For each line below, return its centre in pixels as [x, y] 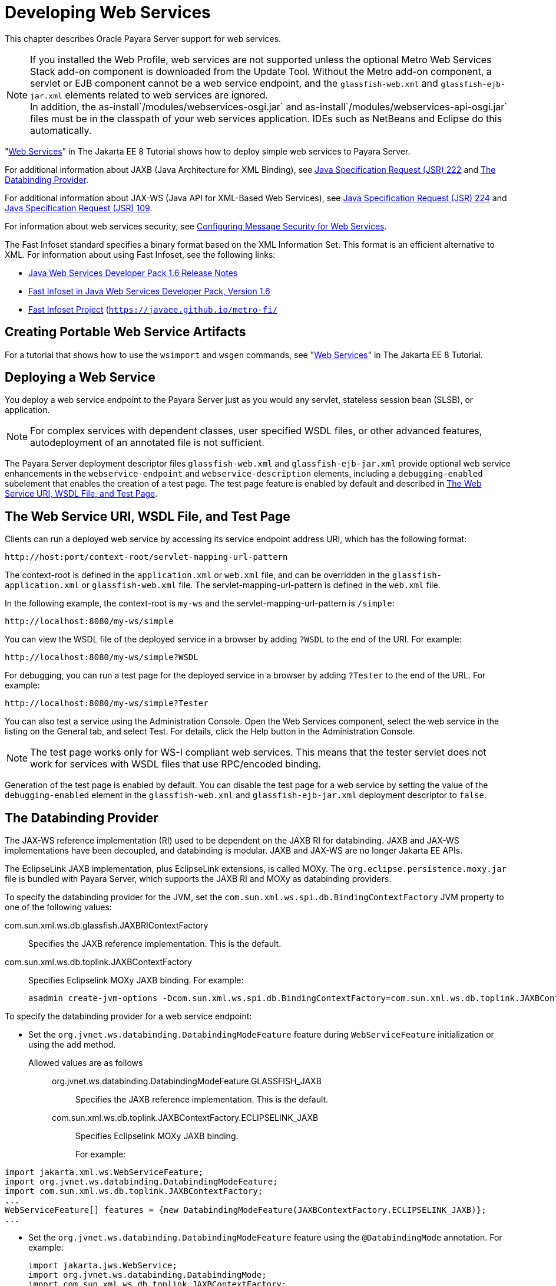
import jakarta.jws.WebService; [103, 1266]
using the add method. [72, 1045]
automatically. [61, 130]
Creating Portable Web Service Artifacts [125, 332]
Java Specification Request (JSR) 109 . [79, 208]
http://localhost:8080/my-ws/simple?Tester [107, 703]
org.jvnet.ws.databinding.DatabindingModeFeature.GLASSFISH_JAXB [187, 1081]
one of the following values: [58, 907]
